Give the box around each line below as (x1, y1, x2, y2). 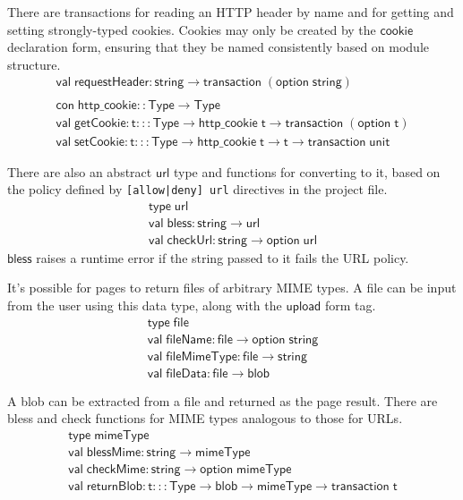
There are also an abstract (7, 162, 152, 181)
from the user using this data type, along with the (7, 296, 282, 315)
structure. (7, 55, 61, 73)
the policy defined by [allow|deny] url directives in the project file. (7, 180, 388, 199)
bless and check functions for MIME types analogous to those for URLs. (7, 409, 403, 428)
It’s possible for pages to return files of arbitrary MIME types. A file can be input (7, 278, 457, 297)
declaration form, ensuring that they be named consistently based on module (7, 38, 430, 56)
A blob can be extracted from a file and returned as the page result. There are (7, 391, 438, 410)
